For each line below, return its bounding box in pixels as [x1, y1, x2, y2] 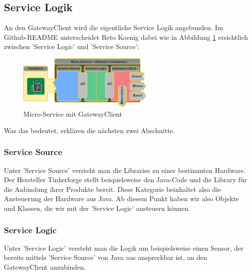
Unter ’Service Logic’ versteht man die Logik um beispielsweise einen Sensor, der [4, 242, 244, 253]
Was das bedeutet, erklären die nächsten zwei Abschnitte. [4, 125, 175, 135]
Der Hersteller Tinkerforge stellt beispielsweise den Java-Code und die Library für [4, 174, 247, 185]
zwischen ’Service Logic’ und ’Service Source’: [4, 41, 140, 52]
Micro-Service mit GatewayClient [23, 109, 122, 119]
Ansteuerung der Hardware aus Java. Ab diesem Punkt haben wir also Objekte [4, 193, 239, 204]
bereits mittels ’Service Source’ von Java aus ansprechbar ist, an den [4, 252, 207, 262]
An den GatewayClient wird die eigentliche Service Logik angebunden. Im [4, 22, 223, 33]
